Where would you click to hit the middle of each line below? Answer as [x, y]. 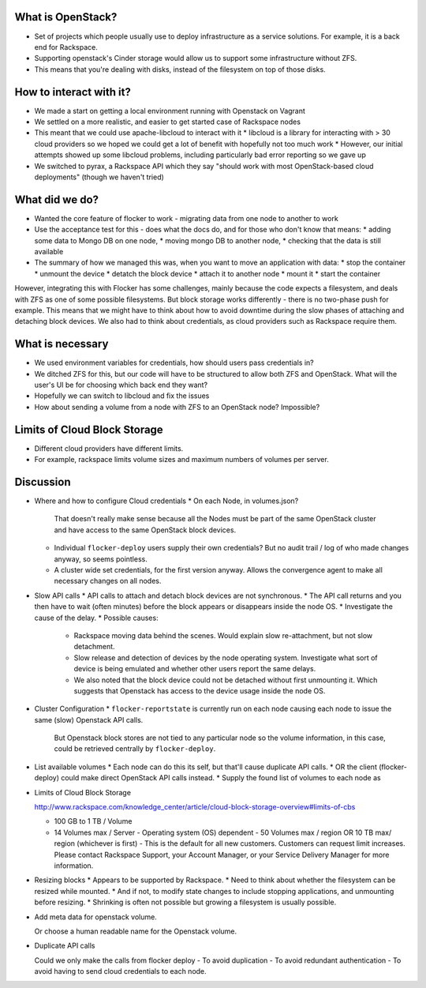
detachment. [94, 647]
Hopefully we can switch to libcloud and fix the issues [122, 396]
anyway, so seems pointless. [101, 559]
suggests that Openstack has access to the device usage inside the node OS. [200, 690]
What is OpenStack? [66, 17]
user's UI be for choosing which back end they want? [121, 385]
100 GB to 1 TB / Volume [93, 821]
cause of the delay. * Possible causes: [96, 618]
